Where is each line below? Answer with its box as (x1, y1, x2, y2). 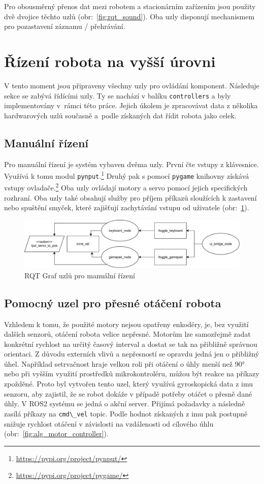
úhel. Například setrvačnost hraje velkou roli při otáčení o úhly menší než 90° (4, 358, 245, 369)
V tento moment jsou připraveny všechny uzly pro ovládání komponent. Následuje (4, 80, 259, 90)
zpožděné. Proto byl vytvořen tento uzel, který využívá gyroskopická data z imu (4, 378, 253, 389)
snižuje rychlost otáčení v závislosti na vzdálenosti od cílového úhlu (4, 418, 214, 429)
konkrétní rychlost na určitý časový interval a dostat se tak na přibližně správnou (4, 338, 257, 349)
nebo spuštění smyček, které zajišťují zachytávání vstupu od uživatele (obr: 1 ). (4, 202, 249, 213)
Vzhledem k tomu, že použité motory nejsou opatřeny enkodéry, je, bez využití (4, 318, 249, 329)
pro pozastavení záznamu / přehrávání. (4, 21, 125, 31)
